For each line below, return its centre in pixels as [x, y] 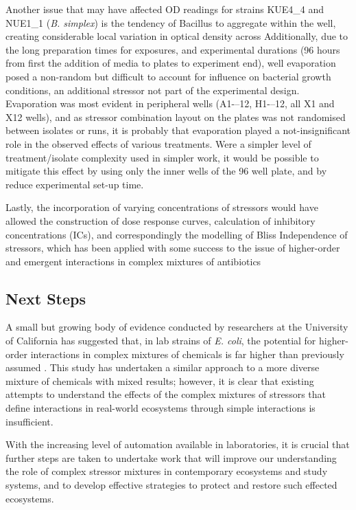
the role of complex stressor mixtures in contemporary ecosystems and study [167, 471]
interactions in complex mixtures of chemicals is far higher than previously [187, 354]
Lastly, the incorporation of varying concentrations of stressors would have [162, 207]
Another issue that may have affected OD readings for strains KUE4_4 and [165, 9]
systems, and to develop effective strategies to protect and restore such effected [171, 485]
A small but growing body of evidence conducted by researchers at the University [177, 327]
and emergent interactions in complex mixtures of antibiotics [133, 261]
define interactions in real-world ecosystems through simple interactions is [161, 408]
